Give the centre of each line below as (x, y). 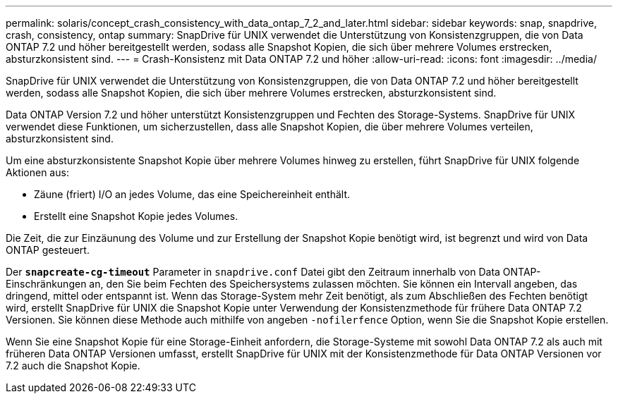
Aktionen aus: (37, 172)
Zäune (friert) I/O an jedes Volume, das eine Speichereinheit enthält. (192, 194)
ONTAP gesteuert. (48, 250)
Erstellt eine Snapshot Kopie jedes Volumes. (136, 216)
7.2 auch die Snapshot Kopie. (73, 366)
